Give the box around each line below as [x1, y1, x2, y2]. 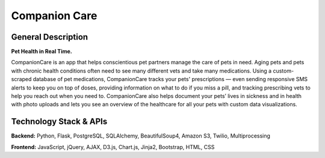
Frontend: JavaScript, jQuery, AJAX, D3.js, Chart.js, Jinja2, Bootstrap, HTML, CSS [11, 143, 215, 150]
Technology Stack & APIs [11, 117, 108, 127]
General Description [11, 32, 88, 42]
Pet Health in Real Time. [11, 48, 72, 55]
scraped [11, 76, 32, 83]
